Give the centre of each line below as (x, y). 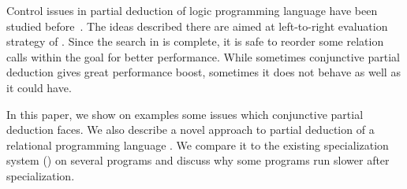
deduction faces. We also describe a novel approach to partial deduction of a (190, 130)
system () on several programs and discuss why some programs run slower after (198, 160)
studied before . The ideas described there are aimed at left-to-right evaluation (197, 26)
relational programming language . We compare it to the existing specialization (198, 145)
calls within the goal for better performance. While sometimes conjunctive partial (203, 56)
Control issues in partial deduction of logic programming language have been (192, 10)
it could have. (39, 87)
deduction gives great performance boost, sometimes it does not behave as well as (203, 72)
